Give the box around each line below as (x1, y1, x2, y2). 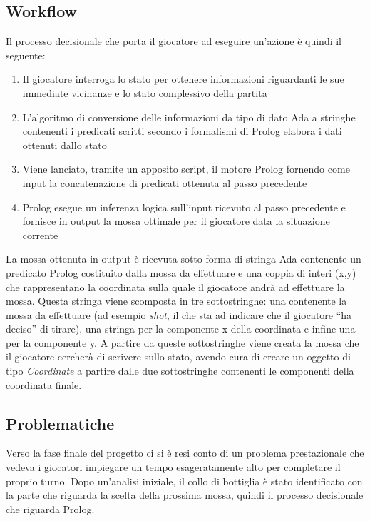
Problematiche (6, 412, 115, 434)
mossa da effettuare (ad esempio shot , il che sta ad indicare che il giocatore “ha (6, 307, 352, 322)
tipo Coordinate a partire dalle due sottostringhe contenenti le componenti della (6, 363, 354, 378)
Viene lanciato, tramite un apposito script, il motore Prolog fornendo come (22, 161, 350, 176)
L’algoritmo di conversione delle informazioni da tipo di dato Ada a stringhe (22, 109, 356, 124)
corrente (22, 227, 58, 242)
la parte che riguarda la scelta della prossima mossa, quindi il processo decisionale (6, 487, 364, 502)
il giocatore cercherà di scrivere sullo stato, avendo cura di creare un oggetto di (6, 349, 351, 364)
